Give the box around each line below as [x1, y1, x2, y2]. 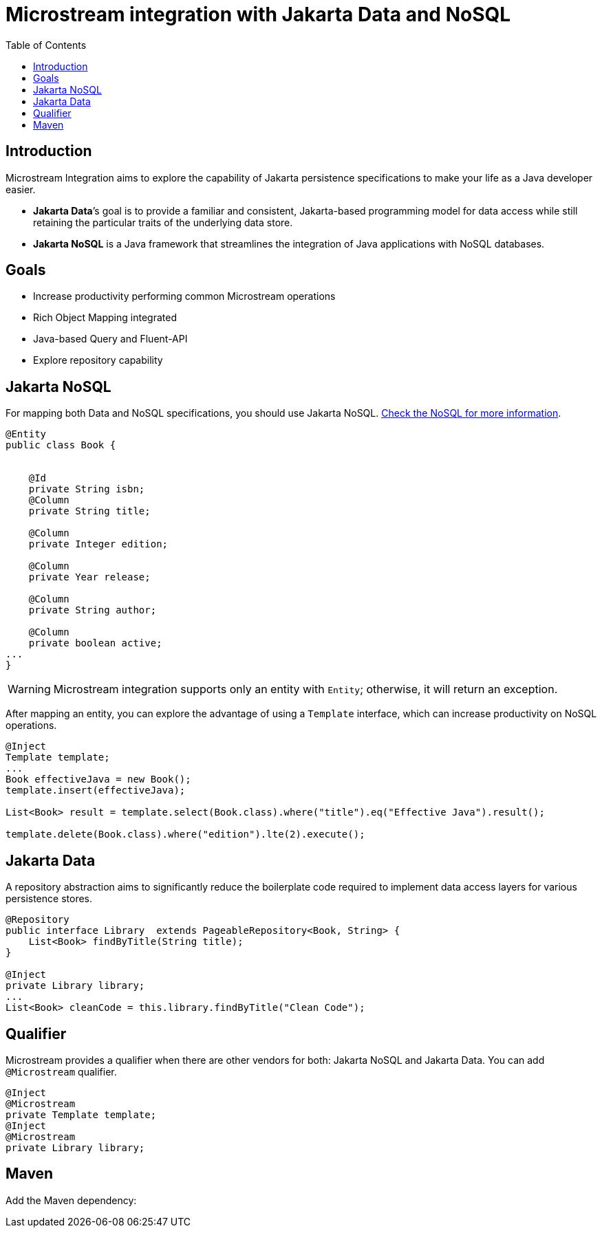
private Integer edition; [28, 538, 169, 550]
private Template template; [6, 1109, 157, 1120]
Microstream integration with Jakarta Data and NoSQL [6, 3, 511, 26]
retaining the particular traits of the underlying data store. [33, 216, 293, 228]
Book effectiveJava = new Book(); [6, 774, 191, 785]
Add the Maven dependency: [6, 1194, 137, 1206]
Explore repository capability [33, 354, 163, 367]
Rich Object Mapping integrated [33, 312, 177, 324]
